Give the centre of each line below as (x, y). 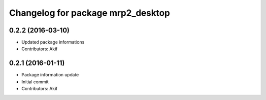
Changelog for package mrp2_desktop (90, 13)
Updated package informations (53, 42)
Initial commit (35, 82)
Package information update (50, 75)
